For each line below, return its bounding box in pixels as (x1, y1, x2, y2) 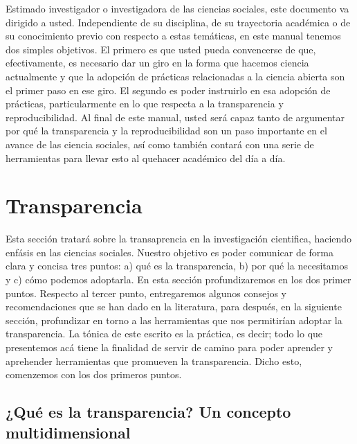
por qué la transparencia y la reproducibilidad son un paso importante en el (6, 123, 327, 138)
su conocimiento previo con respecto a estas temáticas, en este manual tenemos (6, 28, 341, 43)
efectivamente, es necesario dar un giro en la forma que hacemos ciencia (6, 55, 309, 70)
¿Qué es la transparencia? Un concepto (6, 401, 291, 423)
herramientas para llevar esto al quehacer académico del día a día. (6, 150, 286, 165)
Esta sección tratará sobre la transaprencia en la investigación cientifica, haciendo (6, 231, 352, 246)
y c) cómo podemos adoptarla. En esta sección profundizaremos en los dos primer (6, 272, 351, 287)
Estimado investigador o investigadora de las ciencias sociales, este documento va (6, 1, 349, 15)
